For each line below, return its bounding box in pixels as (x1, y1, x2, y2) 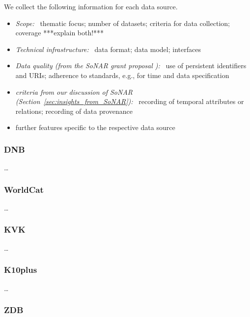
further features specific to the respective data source (15, 122, 175, 132)
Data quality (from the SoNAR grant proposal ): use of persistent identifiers (15, 60, 247, 71)
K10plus (4, 264, 37, 276)
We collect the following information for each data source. (4, 1, 178, 11)
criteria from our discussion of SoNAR (15, 86, 133, 97)
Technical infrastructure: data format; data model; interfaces (15, 44, 201, 54)
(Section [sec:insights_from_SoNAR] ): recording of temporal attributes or (15, 96, 244, 106)
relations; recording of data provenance (15, 106, 133, 116)
